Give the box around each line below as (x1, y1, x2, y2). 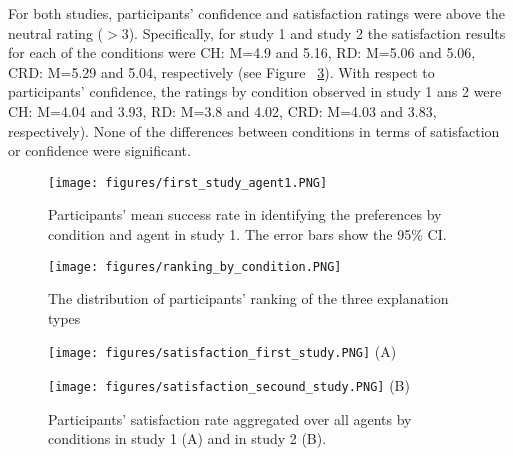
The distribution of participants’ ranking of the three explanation (48, 288, 449, 309)
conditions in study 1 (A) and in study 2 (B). (48, 428, 327, 449)
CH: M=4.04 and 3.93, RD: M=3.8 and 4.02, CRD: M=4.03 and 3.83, (8, 100, 437, 121)
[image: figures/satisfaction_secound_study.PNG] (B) (48, 375, 410, 396)
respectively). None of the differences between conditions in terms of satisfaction (8, 120, 500, 141)
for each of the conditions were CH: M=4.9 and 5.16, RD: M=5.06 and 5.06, (8, 42, 476, 63)
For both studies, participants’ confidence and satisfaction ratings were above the (8, 3, 506, 23)
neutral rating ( (8, 22, 103, 43)
